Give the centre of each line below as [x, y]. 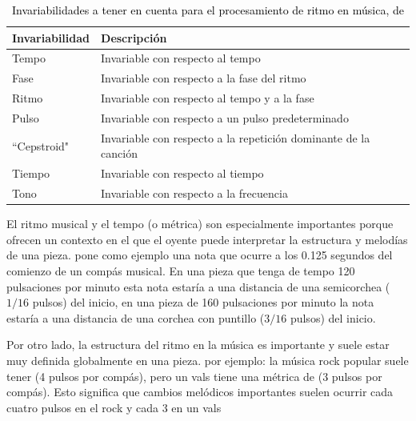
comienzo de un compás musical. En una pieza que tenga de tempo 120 [181, 270]
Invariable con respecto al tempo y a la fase [208, 98]
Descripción [134, 37]
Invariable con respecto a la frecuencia [194, 193]
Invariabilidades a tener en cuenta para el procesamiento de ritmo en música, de [208, 10]
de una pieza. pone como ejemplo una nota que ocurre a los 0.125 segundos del [200, 255]
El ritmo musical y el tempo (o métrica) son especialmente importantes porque [200, 224]
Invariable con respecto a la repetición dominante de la [236, 137]
